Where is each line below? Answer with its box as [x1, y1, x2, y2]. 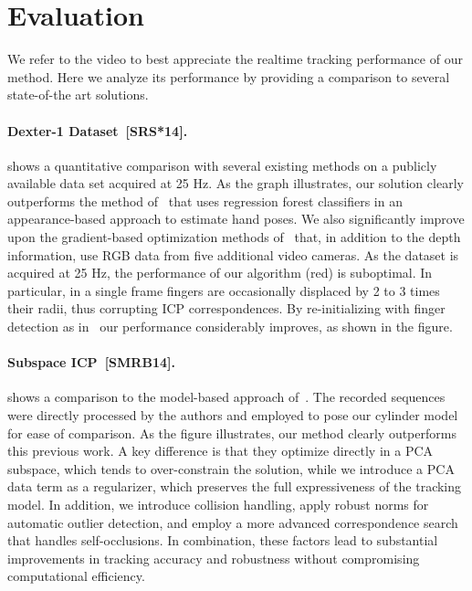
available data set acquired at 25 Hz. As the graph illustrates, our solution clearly [7, 174, 464, 193]
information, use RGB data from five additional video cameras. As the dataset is [7, 245, 459, 264]
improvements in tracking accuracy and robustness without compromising [7, 548, 420, 567]
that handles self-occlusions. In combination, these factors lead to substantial [7, 531, 438, 550]
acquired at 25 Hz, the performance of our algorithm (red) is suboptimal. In [7, 263, 433, 282]
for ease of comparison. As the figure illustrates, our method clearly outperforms [7, 423, 456, 442]
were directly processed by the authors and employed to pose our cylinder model [7, 406, 458, 425]
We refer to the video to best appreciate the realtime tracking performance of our [7, 49, 463, 69]
